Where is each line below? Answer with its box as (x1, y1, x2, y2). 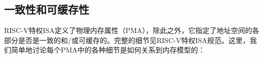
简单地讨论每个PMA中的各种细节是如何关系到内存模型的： (11, 44, 205, 55)
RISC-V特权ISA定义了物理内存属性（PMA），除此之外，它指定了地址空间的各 (4, 25, 259, 35)
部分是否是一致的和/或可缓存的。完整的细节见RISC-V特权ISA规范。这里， (4, 34, 250, 45)
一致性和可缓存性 (4, 1, 89, 17)
